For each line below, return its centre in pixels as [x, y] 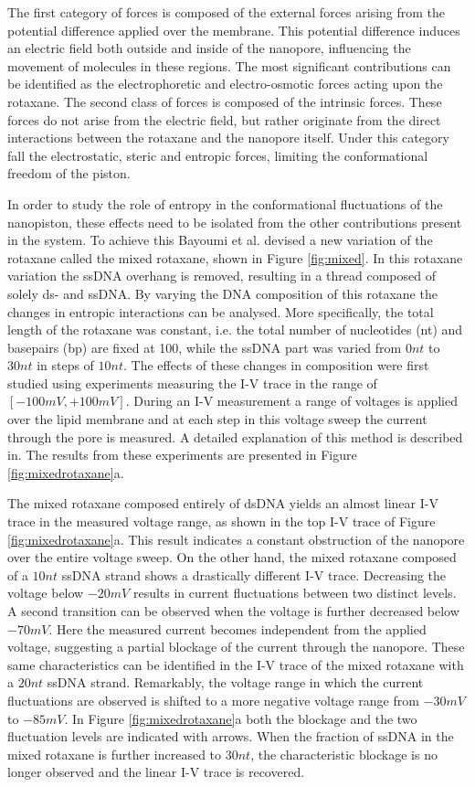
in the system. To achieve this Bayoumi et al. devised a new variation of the [220, 240]
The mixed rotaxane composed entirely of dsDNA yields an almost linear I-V [223, 503]
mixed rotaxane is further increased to [115, 754]
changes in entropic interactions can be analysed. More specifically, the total [221, 311]
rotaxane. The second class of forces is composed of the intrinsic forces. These [225, 101]
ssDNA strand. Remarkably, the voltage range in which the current [235, 682]
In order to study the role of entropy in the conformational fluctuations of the [225, 203]
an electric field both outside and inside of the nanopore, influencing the [209, 48]
